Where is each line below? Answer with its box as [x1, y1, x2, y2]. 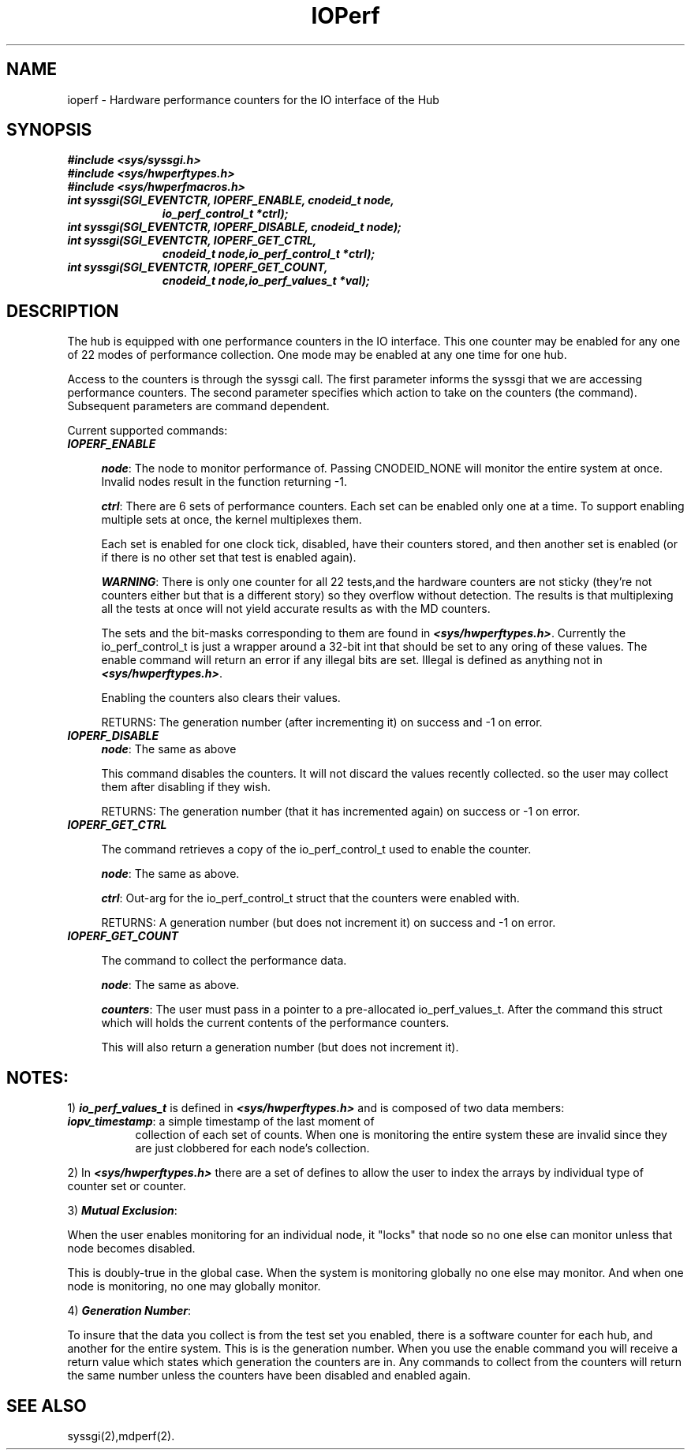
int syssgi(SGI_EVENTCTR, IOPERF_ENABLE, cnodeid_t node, [67, 193, 395, 207]
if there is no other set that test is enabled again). [101, 551, 357, 565]
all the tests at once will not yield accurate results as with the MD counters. [101, 602, 491, 616]
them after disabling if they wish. [101, 780, 271, 794]
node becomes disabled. [67, 1241, 196, 1256]
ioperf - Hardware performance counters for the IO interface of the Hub [67, 92, 439, 106]
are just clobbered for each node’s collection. [135, 1141, 370, 1155]
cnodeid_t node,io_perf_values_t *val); [162, 274, 370, 288]
